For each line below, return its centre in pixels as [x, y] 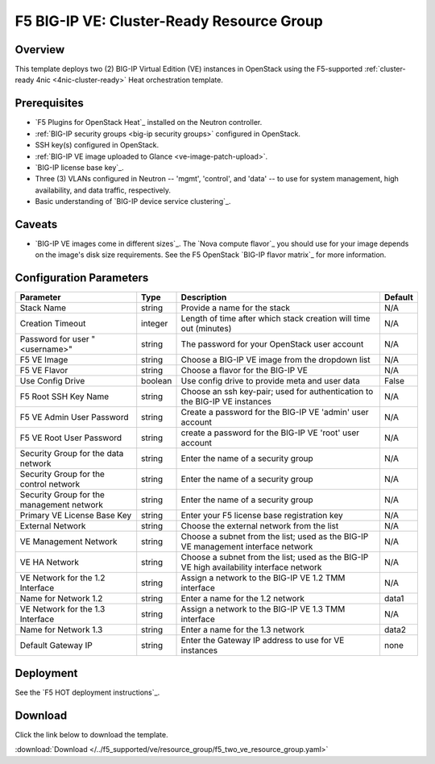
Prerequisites [49, 104]
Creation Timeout [53, 324]
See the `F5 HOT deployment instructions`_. [87, 692]
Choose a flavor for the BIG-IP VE [244, 371]
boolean [157, 381]
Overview [40, 50]
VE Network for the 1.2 [62, 578]
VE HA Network [50, 563]
